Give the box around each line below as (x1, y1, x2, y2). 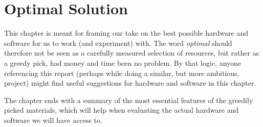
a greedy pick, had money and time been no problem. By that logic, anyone (4, 57, 242, 68)
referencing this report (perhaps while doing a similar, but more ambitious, (4, 67, 239, 78)
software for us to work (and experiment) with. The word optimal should (4, 37, 232, 48)
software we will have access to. (4, 114, 102, 125)
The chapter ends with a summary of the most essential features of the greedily (4, 94, 253, 105)
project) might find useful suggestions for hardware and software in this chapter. (4, 78, 256, 88)
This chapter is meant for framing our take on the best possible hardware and (4, 28, 249, 38)
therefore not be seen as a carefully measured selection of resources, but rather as (4, 47, 259, 58)
